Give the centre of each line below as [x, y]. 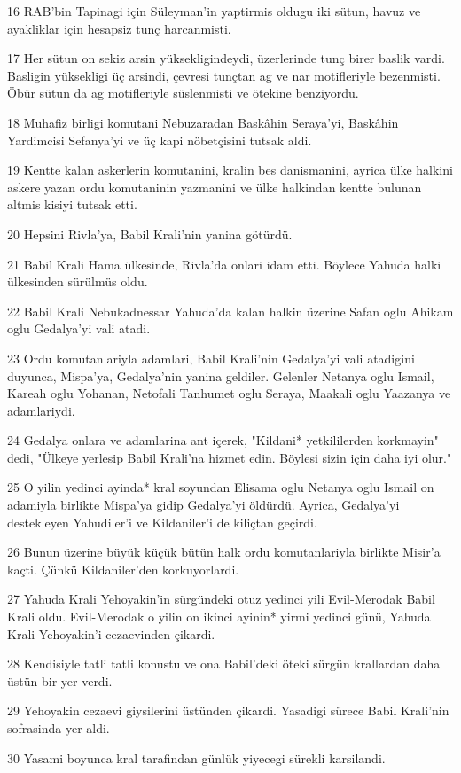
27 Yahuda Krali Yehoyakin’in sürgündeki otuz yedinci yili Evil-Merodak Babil [221, 599]
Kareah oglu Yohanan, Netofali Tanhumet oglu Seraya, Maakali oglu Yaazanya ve [229, 393]
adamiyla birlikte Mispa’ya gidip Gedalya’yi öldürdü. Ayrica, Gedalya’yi [203, 505]
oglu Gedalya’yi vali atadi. [79, 328]
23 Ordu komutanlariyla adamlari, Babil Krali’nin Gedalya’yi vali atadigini [211, 358]
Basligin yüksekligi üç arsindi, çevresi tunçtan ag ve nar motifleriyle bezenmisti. [224, 75]
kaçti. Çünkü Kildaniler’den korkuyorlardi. [123, 569]
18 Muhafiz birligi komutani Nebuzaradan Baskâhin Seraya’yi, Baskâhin [203, 122]
